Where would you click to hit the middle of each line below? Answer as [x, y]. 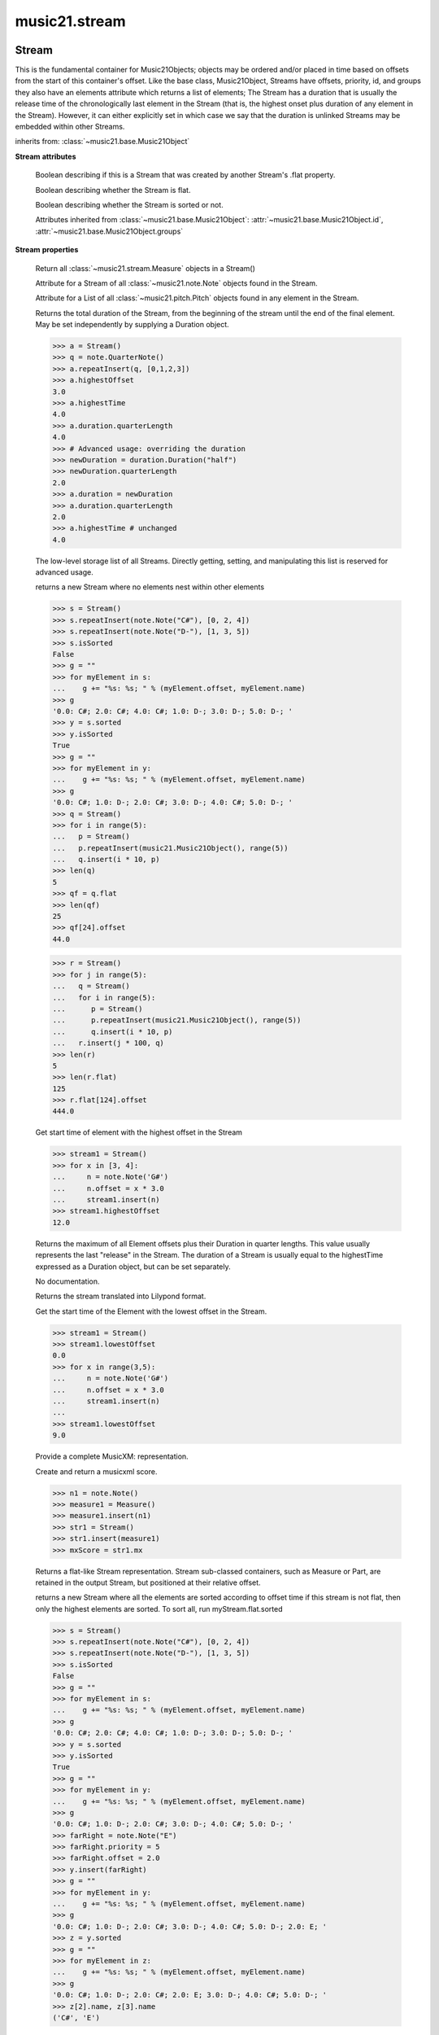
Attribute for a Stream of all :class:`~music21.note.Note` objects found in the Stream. [176, 283]
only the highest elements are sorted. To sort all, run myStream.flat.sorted [159, 1608]
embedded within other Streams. [70, 127]
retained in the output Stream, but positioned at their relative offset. [148, 1582]
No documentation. [67, 1281]
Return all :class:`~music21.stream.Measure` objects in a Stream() [146, 268]
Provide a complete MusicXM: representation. [112, 1456]
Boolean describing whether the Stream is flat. [113, 190]
